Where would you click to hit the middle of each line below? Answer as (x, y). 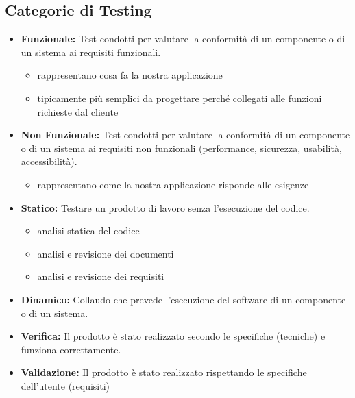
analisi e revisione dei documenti (106, 253)
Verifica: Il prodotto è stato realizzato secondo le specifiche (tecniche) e (173, 336)
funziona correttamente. (71, 349)
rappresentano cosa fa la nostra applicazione (130, 75)
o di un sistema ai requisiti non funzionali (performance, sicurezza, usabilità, (181, 148)
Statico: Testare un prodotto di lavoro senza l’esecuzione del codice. (165, 207)
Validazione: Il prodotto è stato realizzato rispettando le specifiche (164, 372)
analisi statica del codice (88, 231)
